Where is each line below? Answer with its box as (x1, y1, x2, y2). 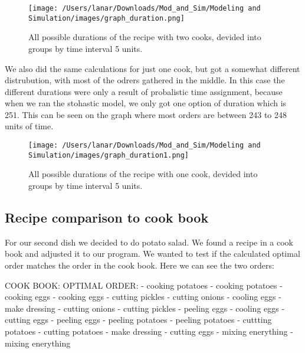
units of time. (5, 120, 54, 132)
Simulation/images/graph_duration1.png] (28, 151, 189, 159)
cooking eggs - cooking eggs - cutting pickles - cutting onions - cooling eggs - (5, 290, 281, 303)
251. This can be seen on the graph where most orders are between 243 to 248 (5, 108, 287, 120)
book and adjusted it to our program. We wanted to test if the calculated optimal (5, 247, 300, 260)
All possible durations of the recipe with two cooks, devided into (28, 31, 261, 43)
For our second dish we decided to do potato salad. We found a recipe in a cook (5, 236, 293, 248)
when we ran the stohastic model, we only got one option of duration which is (5, 97, 287, 109)
